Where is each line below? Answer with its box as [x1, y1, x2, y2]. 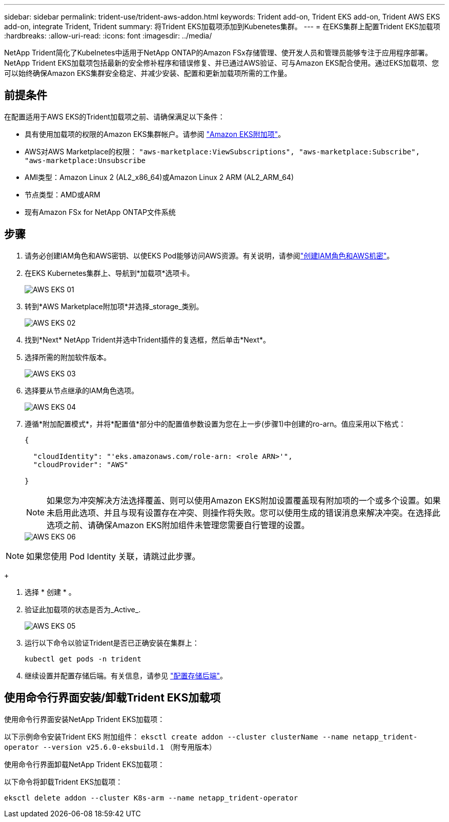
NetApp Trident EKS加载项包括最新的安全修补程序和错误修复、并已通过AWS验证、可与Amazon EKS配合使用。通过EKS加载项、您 [4, 58, 439, 67]
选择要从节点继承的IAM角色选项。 [25, 386, 139, 395]
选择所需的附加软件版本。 [25, 352, 111, 362]
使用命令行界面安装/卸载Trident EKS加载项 [4, 691, 221, 705]
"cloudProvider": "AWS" [33, 460, 129, 469]
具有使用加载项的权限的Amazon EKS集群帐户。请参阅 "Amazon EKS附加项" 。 [25, 129, 285, 138]
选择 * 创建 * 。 [25, 587, 76, 596]
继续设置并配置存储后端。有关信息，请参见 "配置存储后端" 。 [25, 671, 227, 680]
